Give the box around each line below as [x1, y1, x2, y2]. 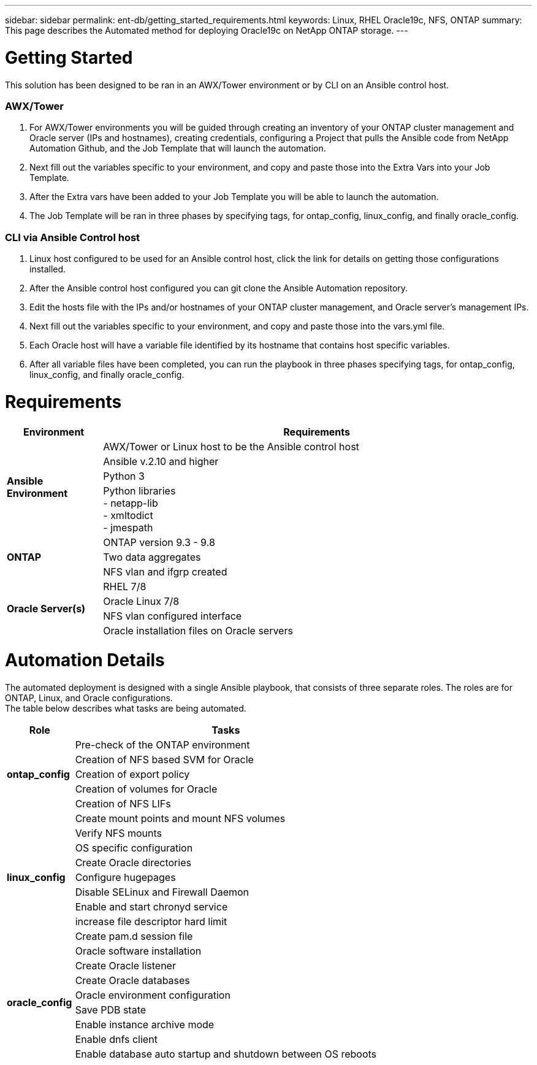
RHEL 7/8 [103, 580, 147, 593]
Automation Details [5, 650, 165, 671]
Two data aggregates [103, 550, 201, 563]
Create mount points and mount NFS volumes [75, 812, 286, 825]
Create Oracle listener [75, 959, 176, 972]
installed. [29, 264, 66, 274]
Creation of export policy [75, 768, 190, 780]
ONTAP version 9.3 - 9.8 [103, 536, 215, 548]
